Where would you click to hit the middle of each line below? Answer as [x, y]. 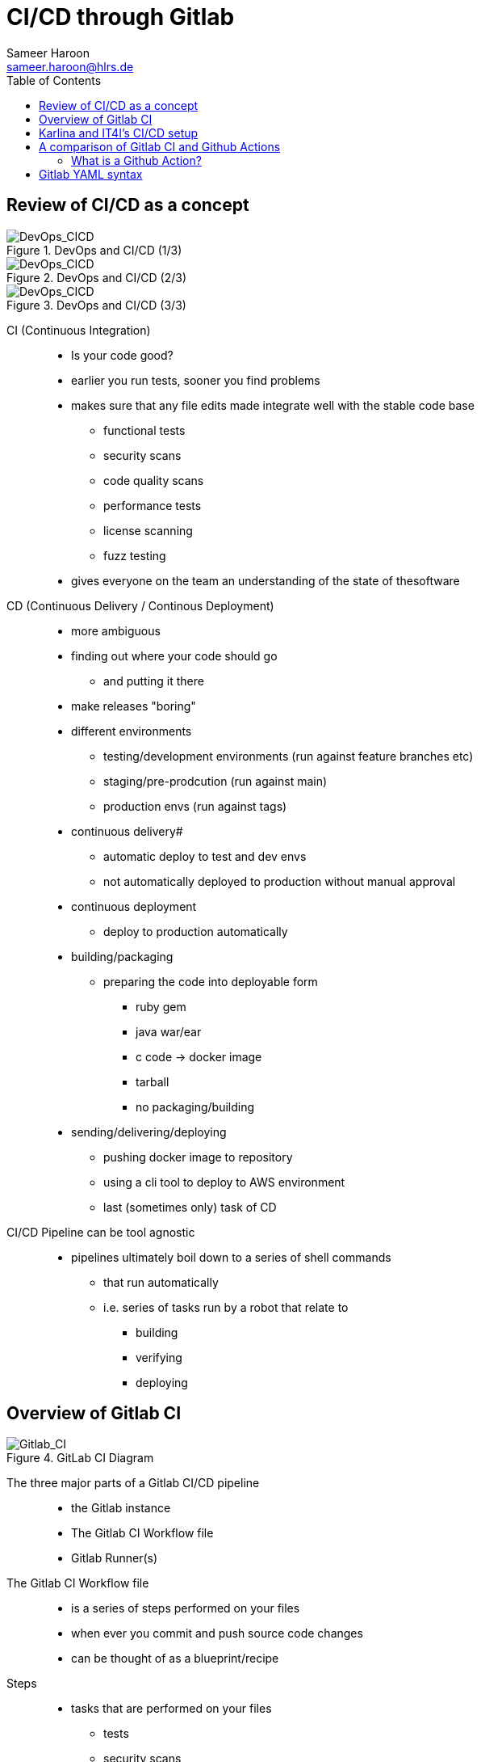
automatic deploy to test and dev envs [205, 856]
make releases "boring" [134, 706]
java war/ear [169, 1031]
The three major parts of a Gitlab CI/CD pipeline [133, 1483]
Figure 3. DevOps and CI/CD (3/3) [96, 305]
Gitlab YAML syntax [91, 174]
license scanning [148, 530]
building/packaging [122, 956]
